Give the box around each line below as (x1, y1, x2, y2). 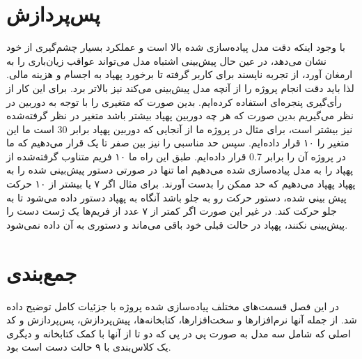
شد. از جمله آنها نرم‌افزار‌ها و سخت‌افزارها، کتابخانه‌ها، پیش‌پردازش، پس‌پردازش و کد (6, 312, 357, 327)
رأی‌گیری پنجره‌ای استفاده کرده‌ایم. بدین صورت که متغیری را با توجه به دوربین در (6, 94, 343, 109)
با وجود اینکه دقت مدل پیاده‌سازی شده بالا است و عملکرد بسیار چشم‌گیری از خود (6, 40, 345, 54)
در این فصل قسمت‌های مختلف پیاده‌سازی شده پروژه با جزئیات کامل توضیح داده (6, 298, 340, 313)
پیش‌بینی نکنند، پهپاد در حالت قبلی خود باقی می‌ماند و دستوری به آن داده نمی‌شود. (6, 217, 348, 231)
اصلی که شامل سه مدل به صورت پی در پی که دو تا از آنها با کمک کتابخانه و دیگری (6, 326, 351, 340)
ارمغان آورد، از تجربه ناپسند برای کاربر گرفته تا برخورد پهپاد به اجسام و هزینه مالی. (6, 67, 353, 82)
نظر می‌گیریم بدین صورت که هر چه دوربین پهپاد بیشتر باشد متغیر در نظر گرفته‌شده (6, 108, 354, 123)
